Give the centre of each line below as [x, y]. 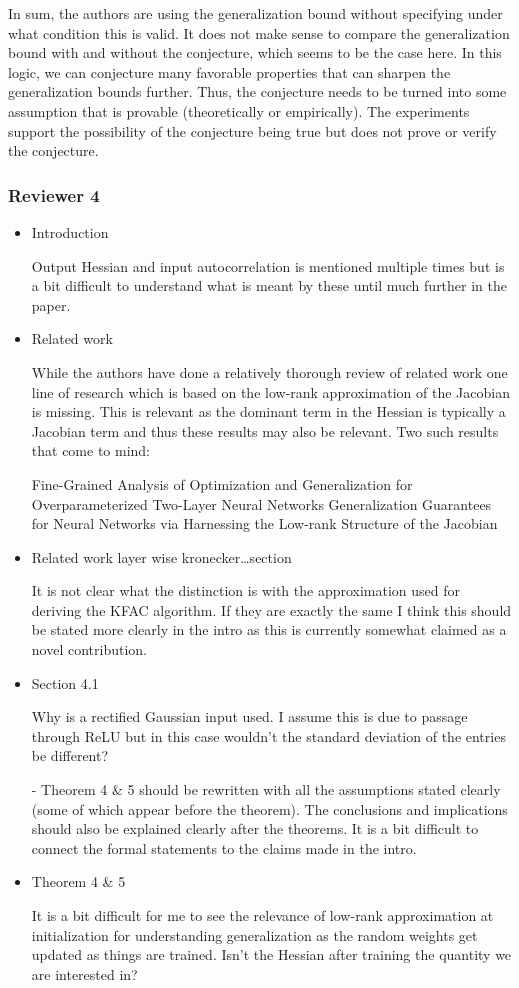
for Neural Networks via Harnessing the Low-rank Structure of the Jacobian [264, 523]
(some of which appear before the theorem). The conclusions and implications [269, 808]
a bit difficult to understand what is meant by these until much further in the [269, 285]
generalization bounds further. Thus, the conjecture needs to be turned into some [257, 91]
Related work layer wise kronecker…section [161, 556]
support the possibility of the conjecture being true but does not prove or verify [252, 130]
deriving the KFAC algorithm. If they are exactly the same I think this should [271, 609]
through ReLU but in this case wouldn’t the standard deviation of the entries [268, 735]
